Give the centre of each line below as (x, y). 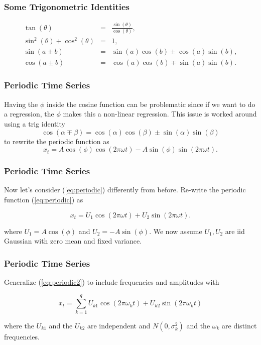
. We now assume (176, 231)
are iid (235, 231)
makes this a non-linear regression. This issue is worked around (160, 114)
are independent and (119, 325)
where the (19, 325)
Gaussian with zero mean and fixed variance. (73, 241)
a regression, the (29, 114)
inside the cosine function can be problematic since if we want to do (151, 104)
